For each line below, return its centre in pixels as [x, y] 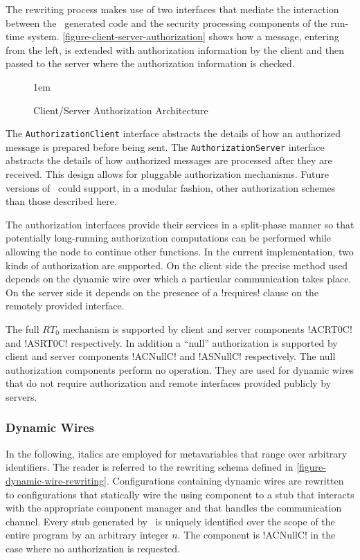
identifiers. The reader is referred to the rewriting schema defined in [150, 467]
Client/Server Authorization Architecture [121, 110]
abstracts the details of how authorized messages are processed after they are [169, 160]
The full [22, 329]
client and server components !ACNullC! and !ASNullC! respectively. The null [171, 356]
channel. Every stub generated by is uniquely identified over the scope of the [170, 521]
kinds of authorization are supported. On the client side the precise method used [177, 265]
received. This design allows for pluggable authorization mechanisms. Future [168, 174]
